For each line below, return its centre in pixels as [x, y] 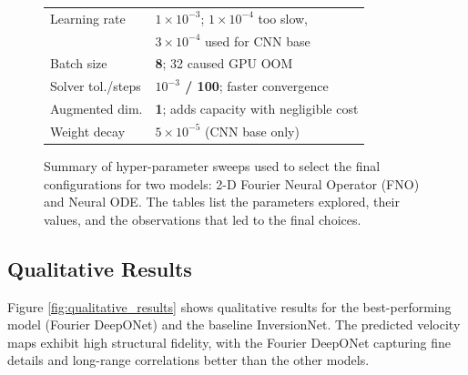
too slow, [283, 18]
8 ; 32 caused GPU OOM [224, 63]
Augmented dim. [97, 109]
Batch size [79, 63]
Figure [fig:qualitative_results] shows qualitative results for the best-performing [229, 306]
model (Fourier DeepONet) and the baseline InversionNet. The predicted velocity [234, 324]
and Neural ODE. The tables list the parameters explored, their [222, 202]
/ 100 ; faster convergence [257, 86]
